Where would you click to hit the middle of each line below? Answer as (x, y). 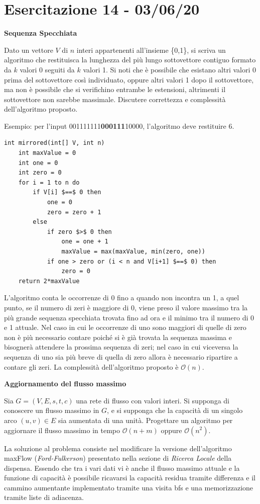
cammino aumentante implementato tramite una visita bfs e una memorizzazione (129, 487)
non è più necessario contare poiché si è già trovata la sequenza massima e (118, 337)
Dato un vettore (29, 50)
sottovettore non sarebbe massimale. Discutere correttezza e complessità (115, 99)
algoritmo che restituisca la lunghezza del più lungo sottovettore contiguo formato (130, 60)
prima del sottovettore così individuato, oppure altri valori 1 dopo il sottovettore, (129, 79)
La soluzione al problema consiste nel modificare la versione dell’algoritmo (118, 448)
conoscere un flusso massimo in (52, 410)
